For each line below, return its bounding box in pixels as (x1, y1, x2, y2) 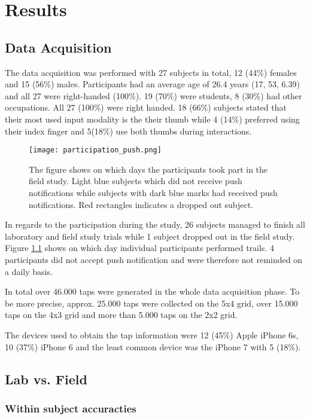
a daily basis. (5, 265, 53, 277)
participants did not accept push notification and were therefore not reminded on (5, 253, 302, 265)
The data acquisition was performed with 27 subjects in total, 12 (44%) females (5, 66, 297, 78)
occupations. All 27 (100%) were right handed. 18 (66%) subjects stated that (5, 101, 287, 114)
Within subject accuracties (5, 400, 136, 415)
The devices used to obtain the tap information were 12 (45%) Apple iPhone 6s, (5, 328, 299, 341)
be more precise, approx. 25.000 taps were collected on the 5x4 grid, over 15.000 (5, 296, 298, 309)
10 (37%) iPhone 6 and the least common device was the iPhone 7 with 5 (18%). (5, 340, 301, 353)
